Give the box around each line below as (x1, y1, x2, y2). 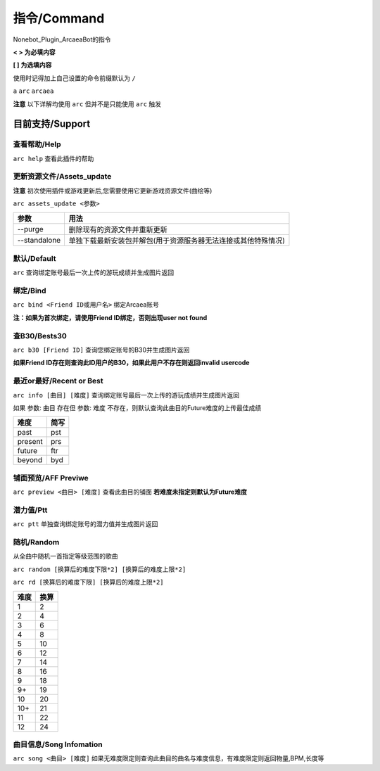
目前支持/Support (13, 118, 91, 130)
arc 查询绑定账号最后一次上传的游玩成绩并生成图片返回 (13, 268, 175, 277)
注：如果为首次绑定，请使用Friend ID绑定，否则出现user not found (13, 313, 208, 321)
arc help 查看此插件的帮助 (13, 154, 94, 163)
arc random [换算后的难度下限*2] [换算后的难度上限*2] (13, 565, 186, 573)
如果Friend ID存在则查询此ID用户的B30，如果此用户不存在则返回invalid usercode (13, 359, 250, 367)
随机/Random (13, 537, 60, 547)
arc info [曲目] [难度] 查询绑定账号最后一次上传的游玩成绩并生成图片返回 (13, 390, 239, 399)
